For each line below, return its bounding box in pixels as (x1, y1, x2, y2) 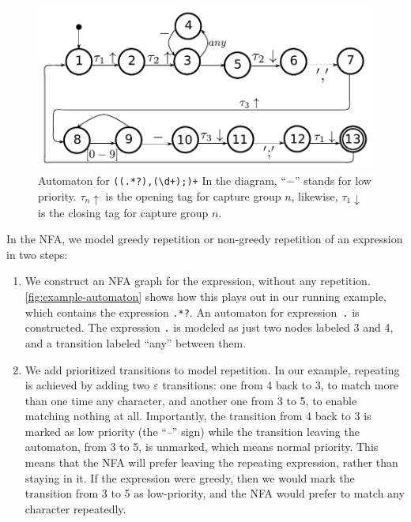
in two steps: (6, 246, 68, 262)
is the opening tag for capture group (105, 187, 281, 204)
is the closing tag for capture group (38, 204, 209, 220)
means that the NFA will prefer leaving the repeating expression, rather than (25, 454, 398, 471)
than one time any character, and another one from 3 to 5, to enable (25, 392, 357, 408)
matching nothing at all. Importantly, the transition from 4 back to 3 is (25, 407, 371, 424)
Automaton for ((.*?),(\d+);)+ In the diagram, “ (38, 171, 286, 188)
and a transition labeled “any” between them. (25, 334, 247, 351)
